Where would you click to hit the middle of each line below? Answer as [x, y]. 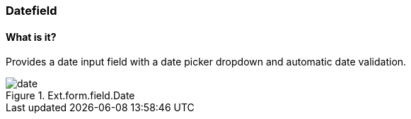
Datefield [31, 11]
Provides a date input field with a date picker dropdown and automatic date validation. [206, 62]
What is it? [31, 37]
